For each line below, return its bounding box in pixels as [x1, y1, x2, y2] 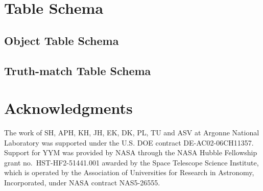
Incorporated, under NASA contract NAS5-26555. [4, 177, 160, 188]
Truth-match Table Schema [4, 62, 151, 78]
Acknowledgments [4, 98, 133, 118]
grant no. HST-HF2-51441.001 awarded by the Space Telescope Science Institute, [4, 157, 259, 168]
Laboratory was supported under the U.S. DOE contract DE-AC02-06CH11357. [4, 137, 254, 148]
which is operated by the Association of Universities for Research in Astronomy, [4, 167, 254, 178]
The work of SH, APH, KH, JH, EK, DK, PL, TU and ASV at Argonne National [4, 127, 259, 138]
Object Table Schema [4, 32, 119, 48]
